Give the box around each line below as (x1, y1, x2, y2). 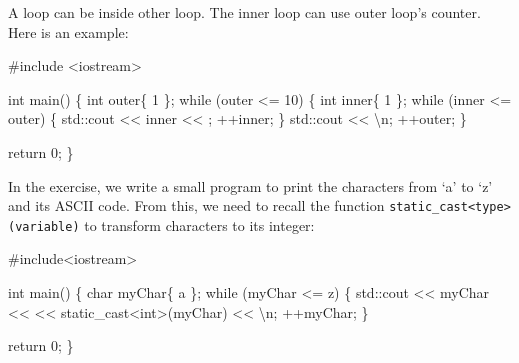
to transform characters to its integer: (84, 214, 315, 235)
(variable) (8, 219, 80, 234)
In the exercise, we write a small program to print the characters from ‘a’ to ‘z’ (8, 175, 493, 196)
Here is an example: (8, 21, 129, 42)
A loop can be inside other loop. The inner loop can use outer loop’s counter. (8, 2, 481, 22)
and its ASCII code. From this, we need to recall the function (8, 195, 385, 216)
